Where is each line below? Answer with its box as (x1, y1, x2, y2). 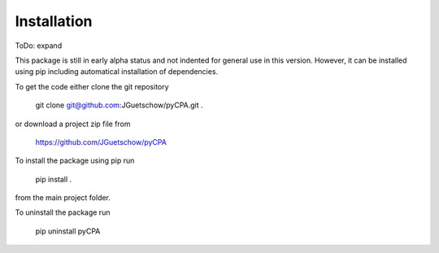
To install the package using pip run (15, 155, 135, 166)
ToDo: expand (15, 41, 63, 50)
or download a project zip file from (15, 119, 131, 129)
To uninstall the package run (15, 207, 111, 217)
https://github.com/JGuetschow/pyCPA (35, 137, 167, 146)
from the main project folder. (15, 193, 111, 203)
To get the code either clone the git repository (15, 81, 170, 91)
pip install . (35, 174, 72, 184)
